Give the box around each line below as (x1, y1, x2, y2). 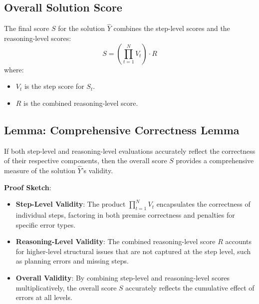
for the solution (58, 23, 105, 33)
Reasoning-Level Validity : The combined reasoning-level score (15, 236, 216, 247)
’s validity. (81, 165, 113, 175)
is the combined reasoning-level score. (23, 97, 138, 108)
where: (4, 64, 24, 74)
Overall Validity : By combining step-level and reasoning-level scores (15, 272, 230, 283)
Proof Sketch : (4, 182, 51, 192)
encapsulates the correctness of (156, 199, 251, 209)
